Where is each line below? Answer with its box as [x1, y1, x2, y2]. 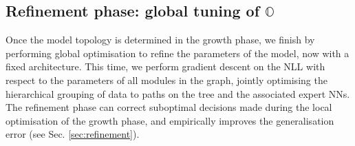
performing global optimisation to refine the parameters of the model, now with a [6, 45, 349, 60]
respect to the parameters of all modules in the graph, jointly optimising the [6, 72, 327, 87]
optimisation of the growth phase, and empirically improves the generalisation [6, 113, 334, 127]
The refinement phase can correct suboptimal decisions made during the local [6, 100, 332, 114]
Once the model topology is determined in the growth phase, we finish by [6, 32, 315, 47]
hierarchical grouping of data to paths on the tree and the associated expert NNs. [6, 86, 350, 101]
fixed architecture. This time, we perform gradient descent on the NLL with [6, 59, 325, 74]
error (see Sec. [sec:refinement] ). [6, 127, 140, 141]
